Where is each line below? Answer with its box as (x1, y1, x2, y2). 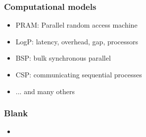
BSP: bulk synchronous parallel (15, 53, 111, 63)
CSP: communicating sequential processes (15, 69, 142, 79)
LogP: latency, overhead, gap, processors (15, 36, 139, 46)
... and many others (15, 86, 75, 96)
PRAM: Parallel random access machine (15, 20, 138, 30)
